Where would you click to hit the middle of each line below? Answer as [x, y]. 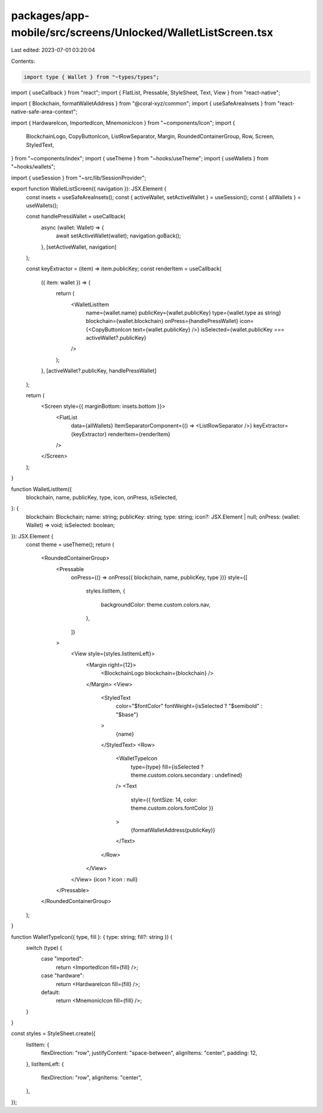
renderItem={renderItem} [139, 434]
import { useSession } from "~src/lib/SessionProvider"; [79, 178]
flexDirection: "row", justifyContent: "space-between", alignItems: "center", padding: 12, [149, 1053]
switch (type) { [44, 947]
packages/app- [50, 16]
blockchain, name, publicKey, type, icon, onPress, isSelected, [102, 497]
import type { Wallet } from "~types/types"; [92, 77]
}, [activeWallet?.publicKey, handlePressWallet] [99, 371]
